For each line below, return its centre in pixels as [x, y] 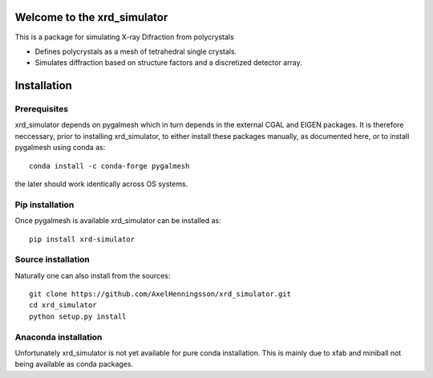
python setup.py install [78, 316]
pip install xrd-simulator [82, 239]
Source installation [52, 259]
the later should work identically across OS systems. [101, 184]
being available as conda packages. [74, 364]
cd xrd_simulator [63, 305]
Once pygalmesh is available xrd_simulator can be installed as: [118, 221]
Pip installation [45, 205]
